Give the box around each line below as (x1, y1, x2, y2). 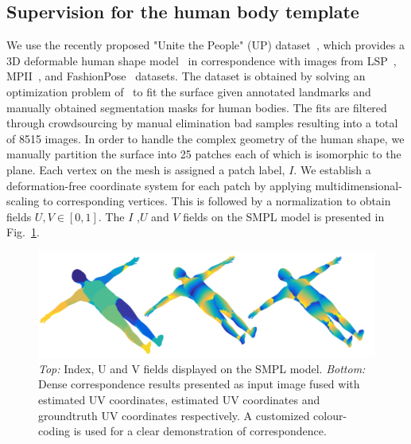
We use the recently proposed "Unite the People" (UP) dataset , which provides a (6, 37, 405, 53)
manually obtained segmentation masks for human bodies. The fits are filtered (6, 99, 387, 115)
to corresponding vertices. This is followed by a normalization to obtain (42, 193, 391, 209)
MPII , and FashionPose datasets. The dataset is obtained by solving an (6, 68, 366, 84)
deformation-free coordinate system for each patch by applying (6, 177, 312, 193)
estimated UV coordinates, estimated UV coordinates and (38, 391, 320, 407)
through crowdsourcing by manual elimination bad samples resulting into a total (6, 115, 398, 131)
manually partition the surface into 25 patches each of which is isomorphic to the (6, 146, 401, 162)
